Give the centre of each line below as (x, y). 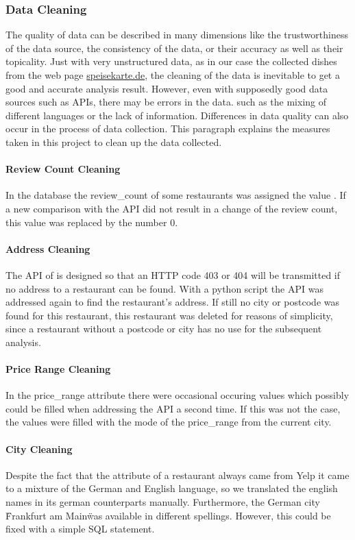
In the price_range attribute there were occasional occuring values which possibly (177, 395)
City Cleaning (39, 449)
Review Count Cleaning (63, 169)
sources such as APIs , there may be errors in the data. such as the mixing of (166, 102)
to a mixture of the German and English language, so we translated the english (172, 488)
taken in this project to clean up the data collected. (114, 142)
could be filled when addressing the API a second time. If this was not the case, (173, 408)
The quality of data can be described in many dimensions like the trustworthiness (177, 35)
